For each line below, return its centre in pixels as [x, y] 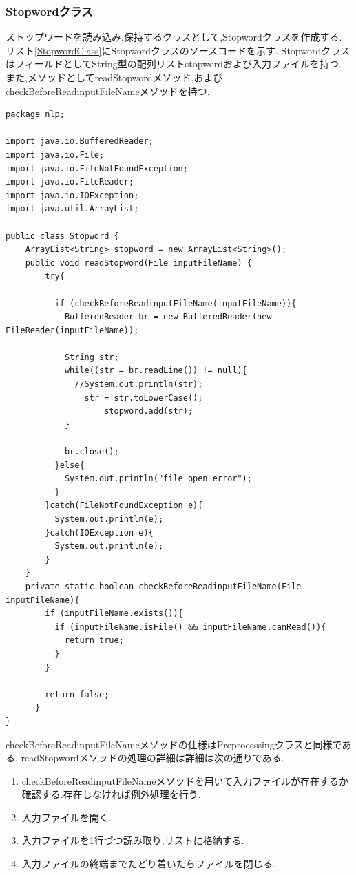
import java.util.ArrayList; [72, 209]
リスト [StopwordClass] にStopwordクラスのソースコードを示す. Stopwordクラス [178, 50]
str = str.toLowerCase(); [144, 398]
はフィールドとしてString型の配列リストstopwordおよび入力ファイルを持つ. [174, 64]
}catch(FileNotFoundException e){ [124, 506]
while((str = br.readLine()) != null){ [156, 371]
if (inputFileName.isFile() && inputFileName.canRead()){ [190, 627]
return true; [94, 641]
